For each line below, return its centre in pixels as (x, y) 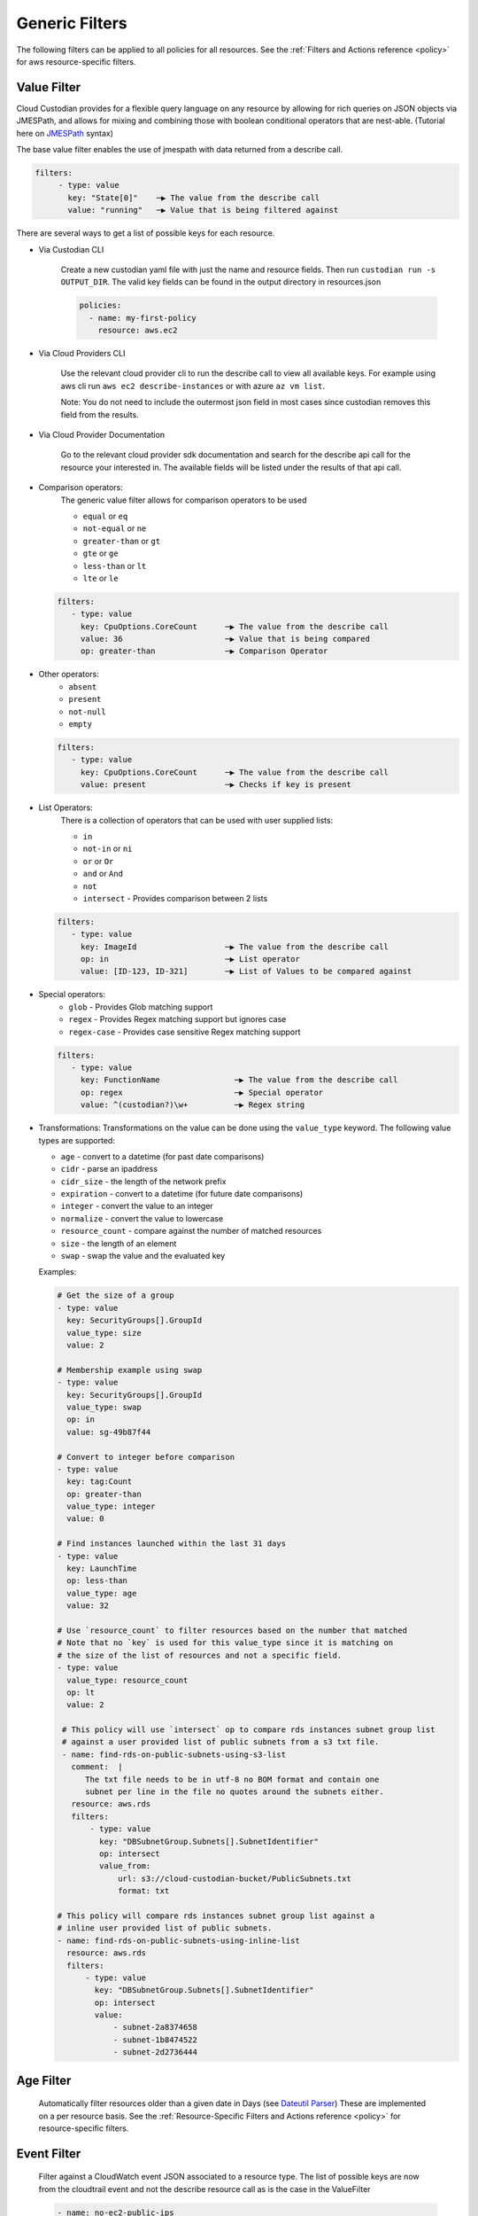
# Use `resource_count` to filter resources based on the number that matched (232, 1630)
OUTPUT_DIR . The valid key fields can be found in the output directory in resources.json (221, 282)
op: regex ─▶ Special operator (202, 1092)
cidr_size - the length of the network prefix (143, 1181)
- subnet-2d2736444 (155, 2052)
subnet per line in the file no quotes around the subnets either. (235, 1792)
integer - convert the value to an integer (137, 1206)
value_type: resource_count (127, 1680)
